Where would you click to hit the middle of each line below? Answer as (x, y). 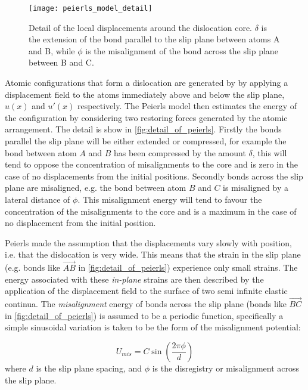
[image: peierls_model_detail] (91, 8)
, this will (270, 152)
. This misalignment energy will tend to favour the (170, 199)
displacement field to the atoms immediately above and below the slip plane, (145, 94)
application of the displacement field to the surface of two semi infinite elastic (146, 291)
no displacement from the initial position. (80, 223)
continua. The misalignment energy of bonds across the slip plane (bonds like (146, 304)
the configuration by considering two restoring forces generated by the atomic (146, 117)
